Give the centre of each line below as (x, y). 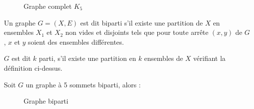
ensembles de (164, 58)
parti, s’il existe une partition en (88, 58)
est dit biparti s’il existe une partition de (141, 22)
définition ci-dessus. (33, 68)
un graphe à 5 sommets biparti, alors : (83, 84)
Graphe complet (48, 6)
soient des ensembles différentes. (76, 41)
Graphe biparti (46, 101)
